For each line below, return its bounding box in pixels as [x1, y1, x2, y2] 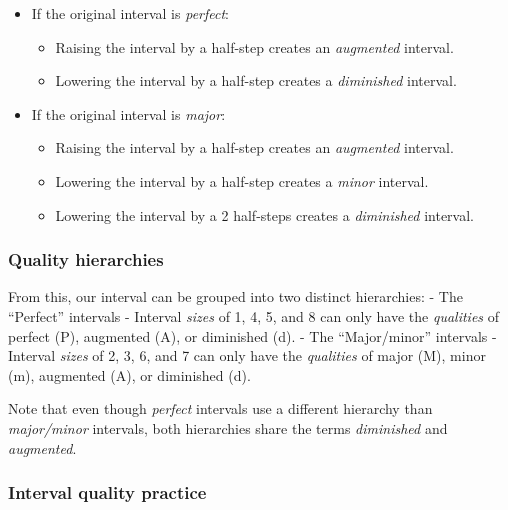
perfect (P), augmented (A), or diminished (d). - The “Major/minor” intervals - [8, 325, 497, 346]
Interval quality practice [8, 480, 207, 505]
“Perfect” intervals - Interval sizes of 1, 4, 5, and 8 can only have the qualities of [8, 305, 500, 326]
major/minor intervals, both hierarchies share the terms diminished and [8, 417, 448, 438]
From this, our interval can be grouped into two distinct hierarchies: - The [8, 286, 463, 307]
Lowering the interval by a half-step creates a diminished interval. [55, 70, 457, 91]
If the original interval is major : [31, 103, 226, 124]
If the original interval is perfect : [31, 3, 229, 23]
